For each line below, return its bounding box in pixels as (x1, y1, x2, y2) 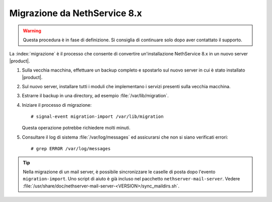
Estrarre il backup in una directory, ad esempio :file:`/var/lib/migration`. (22, 93, 169, 99)
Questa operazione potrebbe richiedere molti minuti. (22, 125, 130, 131)
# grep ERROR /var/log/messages (31, 146, 111, 152)
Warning (23, 28, 41, 34)
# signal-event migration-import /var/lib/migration (31, 114, 164, 119)
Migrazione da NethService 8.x (9, 8, 142, 19)
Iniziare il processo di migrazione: (22, 102, 92, 108)
